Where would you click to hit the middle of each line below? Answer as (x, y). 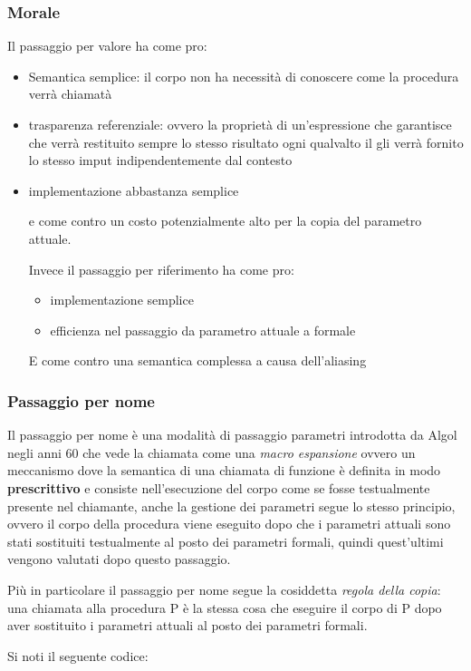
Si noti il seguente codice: (78, 655)
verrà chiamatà (70, 94)
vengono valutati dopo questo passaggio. (119, 559)
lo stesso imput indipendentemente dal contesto (160, 160)
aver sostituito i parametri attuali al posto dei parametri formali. (187, 625)
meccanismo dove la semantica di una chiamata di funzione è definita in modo (224, 470)
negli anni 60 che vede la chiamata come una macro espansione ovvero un (211, 452)
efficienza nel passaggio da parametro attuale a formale (203, 330)
